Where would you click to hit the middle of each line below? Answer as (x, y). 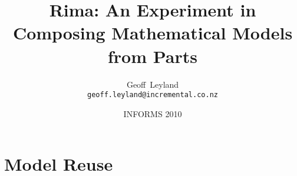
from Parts (152, 56)
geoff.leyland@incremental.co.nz (153, 95)
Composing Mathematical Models (153, 33)
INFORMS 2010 (153, 113)
